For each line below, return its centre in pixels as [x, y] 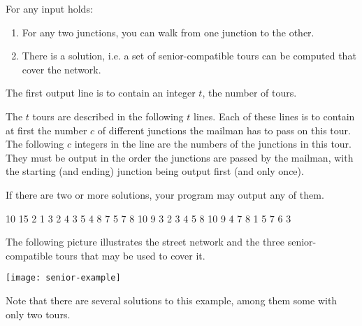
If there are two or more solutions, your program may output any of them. [165, 194]
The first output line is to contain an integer [101, 93]
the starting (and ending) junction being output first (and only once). [155, 171]
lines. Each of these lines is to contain [274, 116]
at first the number [46, 130]
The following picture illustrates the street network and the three [145, 242]
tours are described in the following [108, 116]
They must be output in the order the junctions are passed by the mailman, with [180, 157]
